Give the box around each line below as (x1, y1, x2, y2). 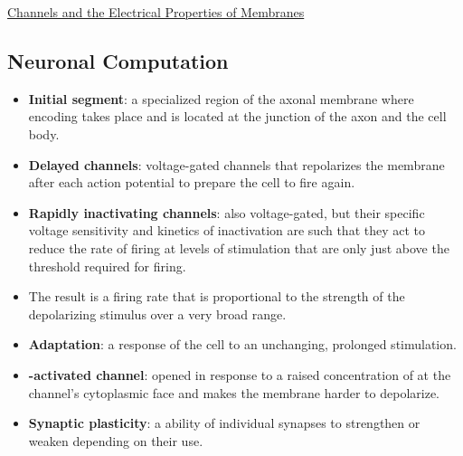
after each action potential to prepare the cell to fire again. (28, 173, 355, 192)
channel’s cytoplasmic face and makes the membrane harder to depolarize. (28, 383, 439, 402)
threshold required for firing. (28, 256, 186, 275)
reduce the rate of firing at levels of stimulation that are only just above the (28, 238, 449, 257)
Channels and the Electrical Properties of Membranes (7, 3, 305, 21)
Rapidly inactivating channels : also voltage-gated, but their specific (28, 203, 425, 222)
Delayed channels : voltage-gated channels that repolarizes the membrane (28, 155, 445, 174)
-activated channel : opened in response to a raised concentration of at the (28, 365, 451, 384)
